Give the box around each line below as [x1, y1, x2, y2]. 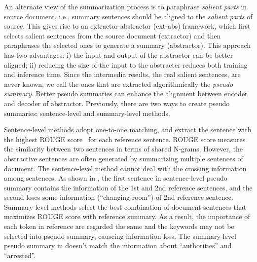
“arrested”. [4, 250, 36, 260]
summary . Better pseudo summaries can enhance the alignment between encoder [4, 88, 248, 99]
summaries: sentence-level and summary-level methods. [4, 108, 170, 118]
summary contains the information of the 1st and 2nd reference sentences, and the [4, 182, 253, 192]
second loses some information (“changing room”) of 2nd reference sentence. [4, 192, 233, 202]
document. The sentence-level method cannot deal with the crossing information [4, 163, 247, 173]
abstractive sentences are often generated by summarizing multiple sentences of [4, 153, 243, 163]
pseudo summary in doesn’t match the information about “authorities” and [4, 240, 232, 251]
